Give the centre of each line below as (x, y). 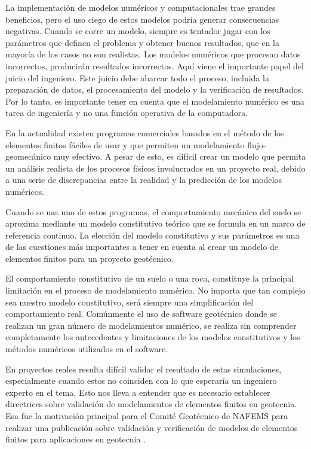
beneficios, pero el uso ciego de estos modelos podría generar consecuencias (142, 19)
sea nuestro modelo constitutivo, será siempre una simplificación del (130, 302)
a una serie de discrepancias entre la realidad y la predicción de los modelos (144, 180)
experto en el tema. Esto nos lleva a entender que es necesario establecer (138, 392)
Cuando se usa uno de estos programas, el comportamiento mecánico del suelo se (153, 211)
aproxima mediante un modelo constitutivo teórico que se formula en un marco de (155, 223)
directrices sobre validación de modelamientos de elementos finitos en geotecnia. (151, 404)
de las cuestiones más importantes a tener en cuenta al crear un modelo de (142, 247)
